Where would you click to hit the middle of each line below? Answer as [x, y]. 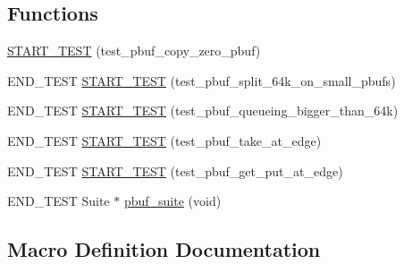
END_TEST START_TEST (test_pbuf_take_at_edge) [164, 140]
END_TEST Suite [59, 201]
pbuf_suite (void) [173, 201]
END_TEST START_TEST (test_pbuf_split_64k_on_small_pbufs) [202, 80]
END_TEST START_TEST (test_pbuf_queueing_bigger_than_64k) [203, 111]
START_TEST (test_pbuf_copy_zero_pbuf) [134, 51]
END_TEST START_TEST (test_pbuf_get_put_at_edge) [175, 170]
